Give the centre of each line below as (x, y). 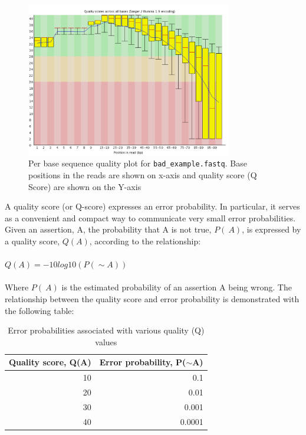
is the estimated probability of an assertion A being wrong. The (177, 287)
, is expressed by (272, 229)
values (106, 341)
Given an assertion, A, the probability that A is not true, (108, 229)
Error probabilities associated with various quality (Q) (106, 330)
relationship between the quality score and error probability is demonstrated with (152, 298)
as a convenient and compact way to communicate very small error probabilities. (150, 217)
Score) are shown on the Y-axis (85, 186)
